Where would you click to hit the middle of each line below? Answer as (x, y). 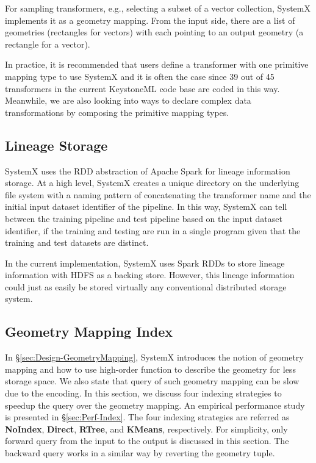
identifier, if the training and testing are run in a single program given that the (153, 230)
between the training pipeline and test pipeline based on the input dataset (144, 218)
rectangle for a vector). (48, 44)
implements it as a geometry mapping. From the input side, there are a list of (150, 20)
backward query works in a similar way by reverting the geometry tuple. (140, 453)
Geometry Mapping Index (89, 332)
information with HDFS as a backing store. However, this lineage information (150, 275)
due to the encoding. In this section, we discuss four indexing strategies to (143, 393)
